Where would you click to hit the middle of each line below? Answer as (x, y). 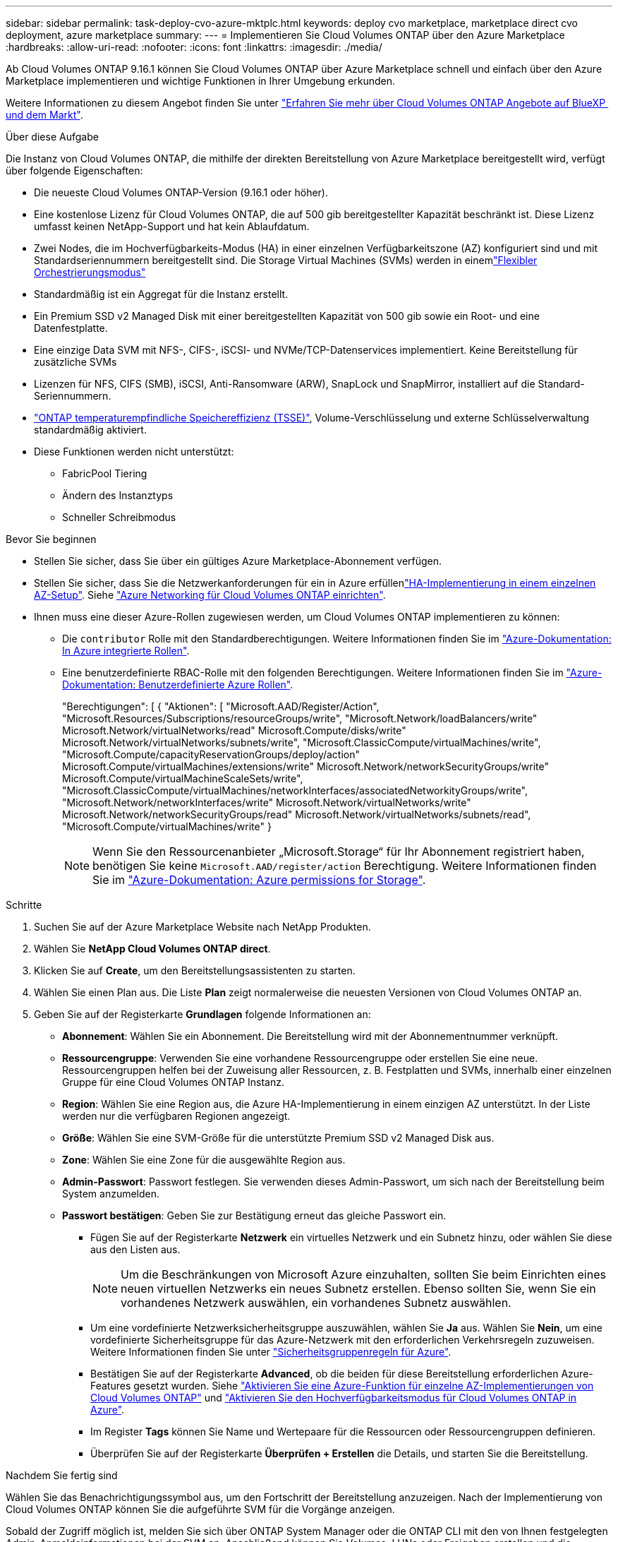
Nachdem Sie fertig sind (62, 1475)
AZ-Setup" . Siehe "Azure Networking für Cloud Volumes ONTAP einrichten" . (210, 595)
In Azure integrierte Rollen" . (126, 651)
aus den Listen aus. (135, 1249)
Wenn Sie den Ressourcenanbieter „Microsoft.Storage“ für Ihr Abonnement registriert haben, (339, 851)
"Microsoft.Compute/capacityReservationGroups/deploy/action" (211, 754)
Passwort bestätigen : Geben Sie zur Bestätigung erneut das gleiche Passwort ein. (254, 1215)
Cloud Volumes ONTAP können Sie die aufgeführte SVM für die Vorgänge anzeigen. (200, 1509)
